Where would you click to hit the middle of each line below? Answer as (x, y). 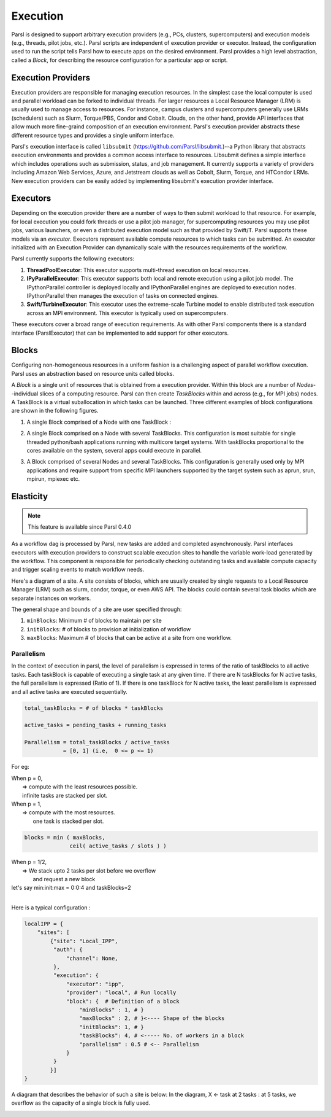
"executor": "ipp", (96, 984)
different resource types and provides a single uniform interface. (93, 135)
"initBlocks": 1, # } (111, 1027)
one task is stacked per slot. (68, 821)
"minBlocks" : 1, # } (111, 1010)
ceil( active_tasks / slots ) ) (118, 846)
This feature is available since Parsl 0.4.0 (80, 527)
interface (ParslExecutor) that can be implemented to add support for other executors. (120, 333)
